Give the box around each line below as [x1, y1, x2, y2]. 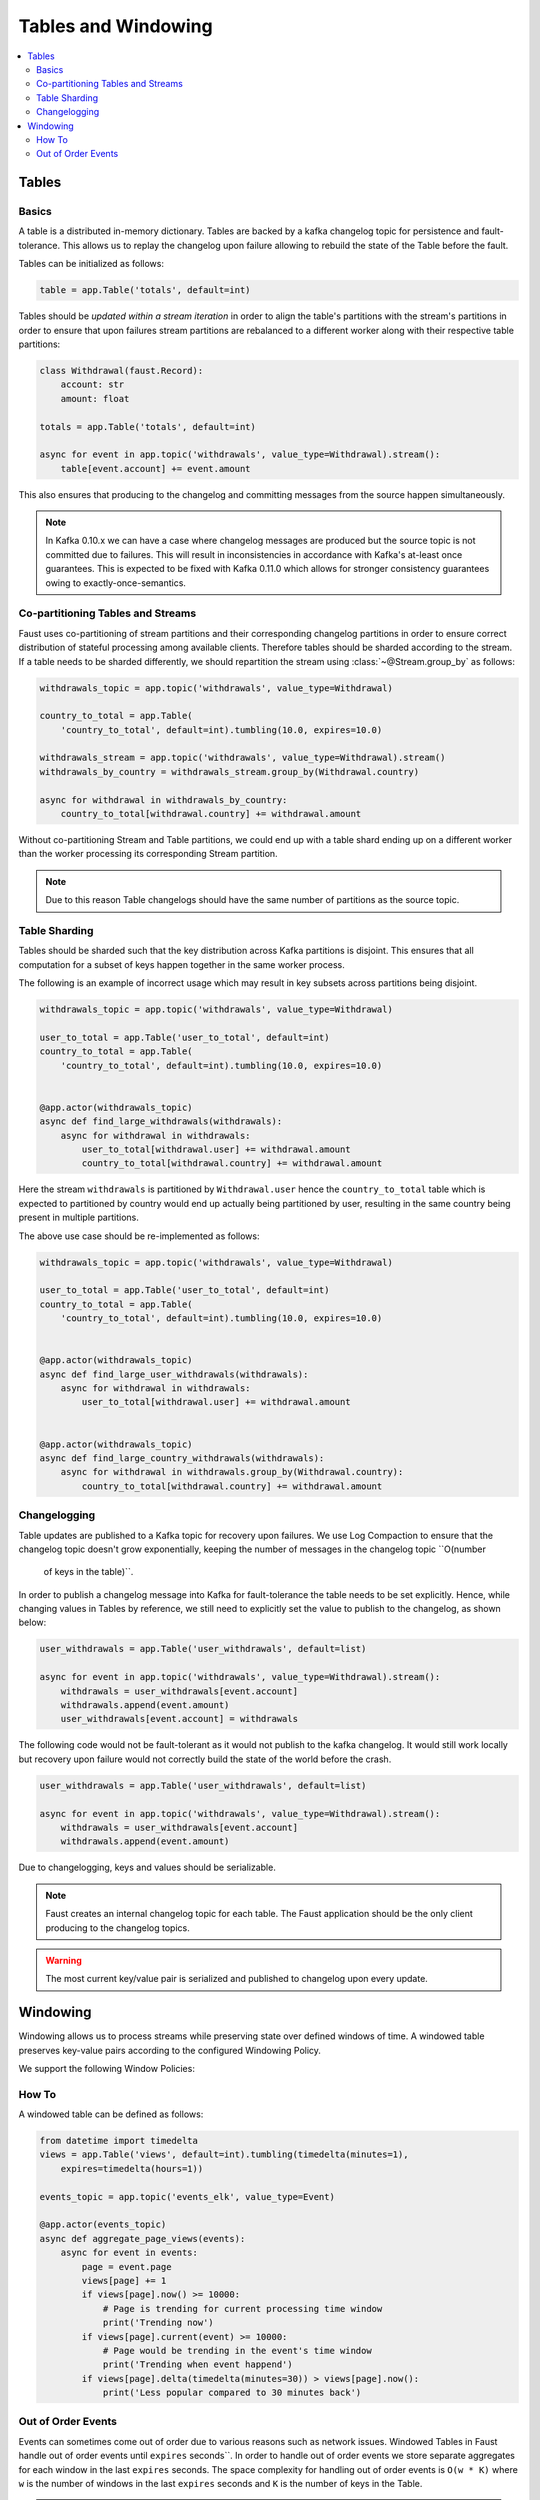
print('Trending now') [102, 2317, 214, 2329]
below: [18, 1616, 47, 1629]
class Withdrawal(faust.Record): [39, 365, 204, 376]
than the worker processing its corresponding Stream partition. [18, 848, 279, 860]
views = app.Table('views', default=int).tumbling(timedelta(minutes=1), [39, 2149, 409, 2160]
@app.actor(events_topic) [39, 2219, 167, 2230]
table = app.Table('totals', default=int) [39, 285, 251, 296]
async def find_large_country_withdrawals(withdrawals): [39, 1453, 325, 1464]
